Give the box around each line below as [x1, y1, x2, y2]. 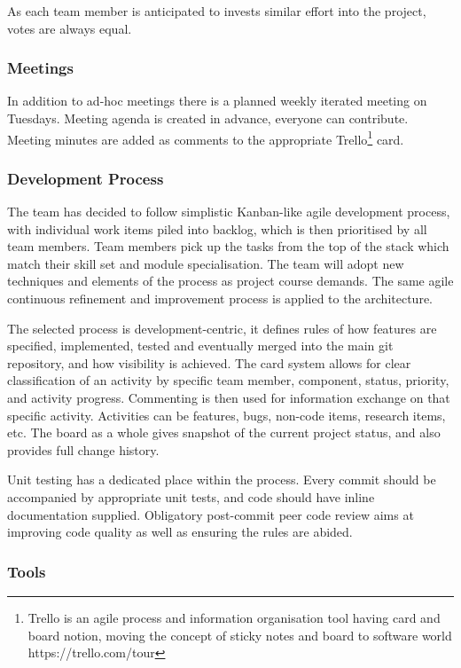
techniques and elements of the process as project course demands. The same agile [7, 271, 454, 290]
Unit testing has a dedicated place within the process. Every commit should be [7, 470, 436, 489]
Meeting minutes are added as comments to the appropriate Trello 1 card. [7, 127, 404, 148]
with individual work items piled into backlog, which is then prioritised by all [7, 219, 427, 238]
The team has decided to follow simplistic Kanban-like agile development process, [7, 202, 450, 221]
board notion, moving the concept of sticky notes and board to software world [27, 625, 452, 644]
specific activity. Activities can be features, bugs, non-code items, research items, [7, 405, 446, 424]
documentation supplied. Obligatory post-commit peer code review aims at [7, 505, 414, 523]
